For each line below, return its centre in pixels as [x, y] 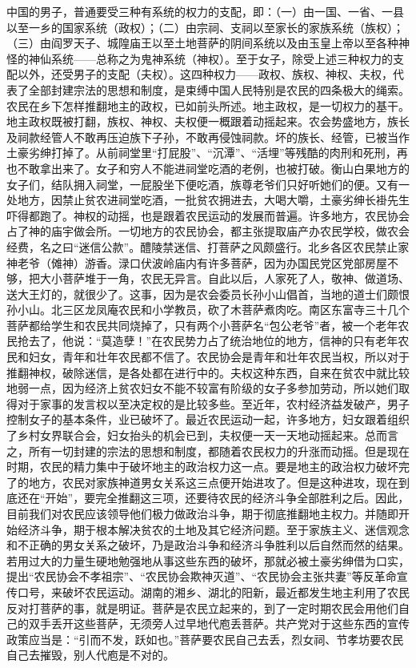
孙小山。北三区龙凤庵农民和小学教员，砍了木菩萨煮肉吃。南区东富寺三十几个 [208, 310]
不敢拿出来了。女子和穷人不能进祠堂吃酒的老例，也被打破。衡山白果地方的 [213, 168]
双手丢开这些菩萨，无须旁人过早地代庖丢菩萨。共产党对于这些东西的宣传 [219, 624]
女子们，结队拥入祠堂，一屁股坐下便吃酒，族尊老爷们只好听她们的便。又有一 [208, 184]
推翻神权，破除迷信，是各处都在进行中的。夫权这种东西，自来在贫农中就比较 [208, 372]
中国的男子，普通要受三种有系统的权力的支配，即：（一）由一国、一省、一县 [205, 11]
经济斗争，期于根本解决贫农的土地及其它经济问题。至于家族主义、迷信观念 [213, 529]
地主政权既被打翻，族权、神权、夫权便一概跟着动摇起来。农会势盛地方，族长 [208, 121]
